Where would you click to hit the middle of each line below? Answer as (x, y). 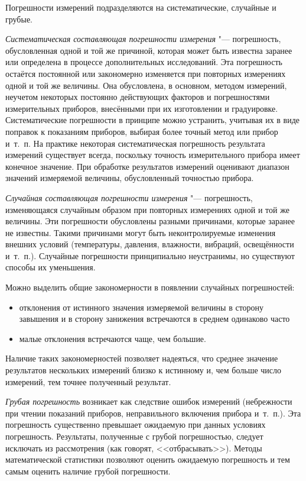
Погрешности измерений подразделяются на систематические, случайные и (141, 7)
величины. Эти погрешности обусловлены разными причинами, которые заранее (150, 221)
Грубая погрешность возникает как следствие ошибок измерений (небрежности (149, 401)
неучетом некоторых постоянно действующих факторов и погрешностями (138, 97)
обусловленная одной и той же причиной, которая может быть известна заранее (149, 50)
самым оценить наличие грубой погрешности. (88, 471)
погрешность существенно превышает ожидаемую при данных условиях (136, 424)
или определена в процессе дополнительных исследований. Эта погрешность (144, 62)
